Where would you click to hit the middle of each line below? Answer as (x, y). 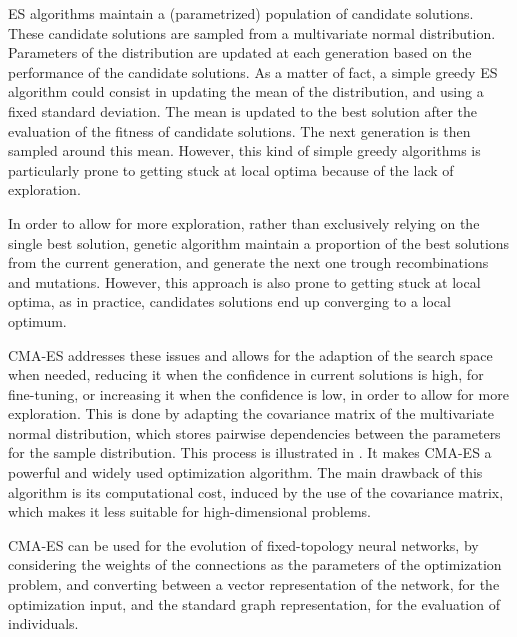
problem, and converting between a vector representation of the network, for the (254, 584)
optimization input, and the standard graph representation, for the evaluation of (254, 603)
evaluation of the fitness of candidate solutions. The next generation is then (239, 130)
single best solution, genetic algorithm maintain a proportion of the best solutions (259, 242)
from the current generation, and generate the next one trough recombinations (248, 262)
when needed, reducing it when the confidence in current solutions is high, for (246, 374)
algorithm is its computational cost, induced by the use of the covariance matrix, (256, 491)
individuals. (43, 623)
